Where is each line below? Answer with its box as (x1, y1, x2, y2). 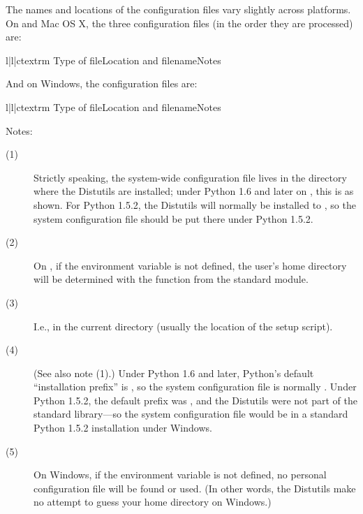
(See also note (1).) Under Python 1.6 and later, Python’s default (34, 365, 314, 380)
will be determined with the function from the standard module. (34, 272, 309, 286)
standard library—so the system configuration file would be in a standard (34, 406, 348, 421)
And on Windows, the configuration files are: (6, 76, 198, 91)
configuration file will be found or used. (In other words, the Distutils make (34, 480, 356, 495)
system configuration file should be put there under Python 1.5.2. (34, 211, 313, 226)
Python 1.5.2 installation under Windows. (34, 420, 212, 435)
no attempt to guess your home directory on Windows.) (34, 494, 272, 509)
